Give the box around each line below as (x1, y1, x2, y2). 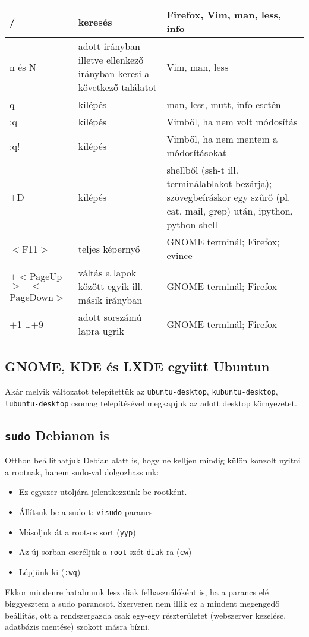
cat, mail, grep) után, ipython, (166, 204, 293, 217)
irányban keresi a (78, 67, 150, 80)
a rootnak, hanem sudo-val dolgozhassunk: (5, 465, 159, 478)
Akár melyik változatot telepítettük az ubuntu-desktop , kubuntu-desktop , (5, 385, 278, 398)
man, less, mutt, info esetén (166, 97, 281, 111)
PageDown (10, 289, 53, 304)
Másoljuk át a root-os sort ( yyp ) (18, 525, 136, 538)
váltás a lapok (78, 266, 137, 279)
